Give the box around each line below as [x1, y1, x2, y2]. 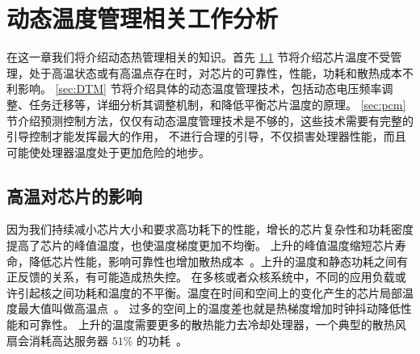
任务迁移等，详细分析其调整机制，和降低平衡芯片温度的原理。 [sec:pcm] [28, 95, 406, 112]
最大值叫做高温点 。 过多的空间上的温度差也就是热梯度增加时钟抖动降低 [17, 300, 401, 317]
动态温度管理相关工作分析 [6, 2, 279, 35]
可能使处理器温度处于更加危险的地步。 [6, 143, 210, 160]
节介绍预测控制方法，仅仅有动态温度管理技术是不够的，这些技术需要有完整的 [6, 112, 414, 129]
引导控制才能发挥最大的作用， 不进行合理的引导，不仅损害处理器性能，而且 [6, 128, 406, 145]
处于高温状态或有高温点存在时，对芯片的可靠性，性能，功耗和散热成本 [28, 64, 402, 81]
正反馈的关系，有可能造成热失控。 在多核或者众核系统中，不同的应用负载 [6, 268, 395, 285]
